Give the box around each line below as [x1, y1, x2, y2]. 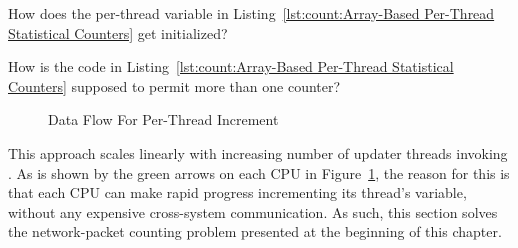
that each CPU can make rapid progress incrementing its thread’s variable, [8, 182, 467, 203]
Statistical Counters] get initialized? [8, 22, 228, 43]
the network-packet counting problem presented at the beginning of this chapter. [8, 221, 502, 242]
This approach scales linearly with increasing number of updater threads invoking [8, 142, 508, 163]
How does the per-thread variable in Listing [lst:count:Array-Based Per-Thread [8, 3, 495, 23]
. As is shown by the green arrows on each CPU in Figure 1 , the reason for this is [8, 162, 510, 183]
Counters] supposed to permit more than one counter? [8, 75, 341, 96]
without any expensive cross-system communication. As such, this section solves [8, 201, 498, 222]
